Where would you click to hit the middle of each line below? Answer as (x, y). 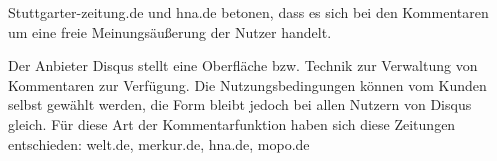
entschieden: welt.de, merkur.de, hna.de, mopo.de (159, 143)
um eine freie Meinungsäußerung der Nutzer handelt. (170, 31)
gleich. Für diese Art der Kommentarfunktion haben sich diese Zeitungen (232, 123)
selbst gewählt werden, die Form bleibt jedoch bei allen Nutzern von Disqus (240, 104)
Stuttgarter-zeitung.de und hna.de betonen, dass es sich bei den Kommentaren (248, 12)
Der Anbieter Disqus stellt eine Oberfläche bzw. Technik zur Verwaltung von (243, 65)
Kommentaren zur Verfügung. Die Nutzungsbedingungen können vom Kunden (247, 84)
